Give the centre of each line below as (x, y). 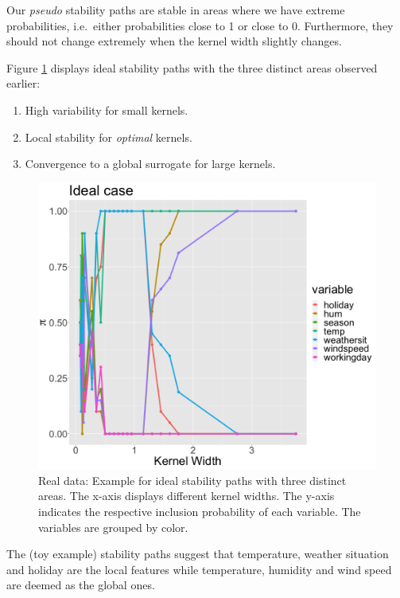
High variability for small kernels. (107, 109)
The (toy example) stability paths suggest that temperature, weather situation (198, 554)
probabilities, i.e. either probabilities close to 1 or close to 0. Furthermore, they (200, 25)
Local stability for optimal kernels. (109, 137)
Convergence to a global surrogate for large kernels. (150, 164)
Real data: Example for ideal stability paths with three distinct (192, 480)
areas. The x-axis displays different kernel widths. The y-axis (186, 496)
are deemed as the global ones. (81, 585)
